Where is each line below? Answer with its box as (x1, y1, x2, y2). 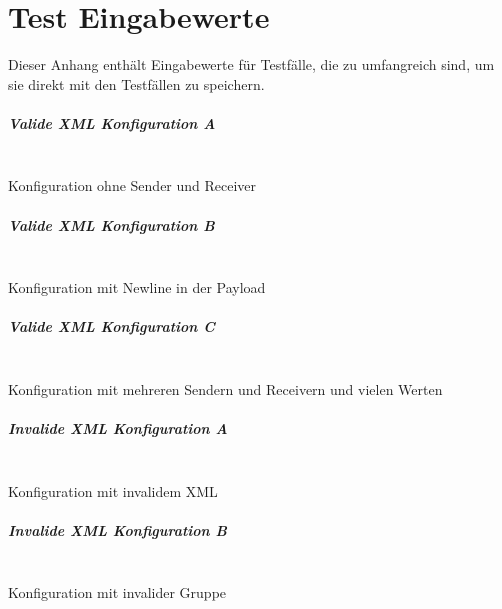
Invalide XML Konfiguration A (8, 418, 228, 439)
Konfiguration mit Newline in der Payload (8, 277, 266, 298)
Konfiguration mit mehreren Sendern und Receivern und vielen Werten (8, 378, 443, 399)
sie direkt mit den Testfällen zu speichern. (8, 73, 265, 94)
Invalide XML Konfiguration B (8, 519, 227, 540)
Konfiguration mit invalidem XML (8, 480, 218, 501)
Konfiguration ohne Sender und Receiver (8, 175, 257, 196)
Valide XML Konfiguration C (8, 316, 215, 337)
